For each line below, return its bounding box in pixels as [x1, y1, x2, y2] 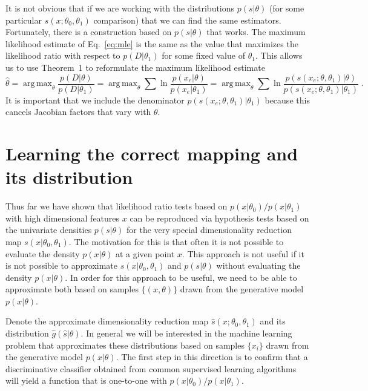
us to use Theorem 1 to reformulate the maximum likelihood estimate [5, 61, 265, 73]
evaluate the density [5, 247, 80, 260]
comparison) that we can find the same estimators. [93, 13, 281, 26]
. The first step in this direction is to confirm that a [116, 350, 308, 363]
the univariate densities [5, 223, 92, 236]
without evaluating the [216, 259, 301, 272]
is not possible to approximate [5, 259, 117, 272]
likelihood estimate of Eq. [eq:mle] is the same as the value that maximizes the [5, 37, 298, 50]
